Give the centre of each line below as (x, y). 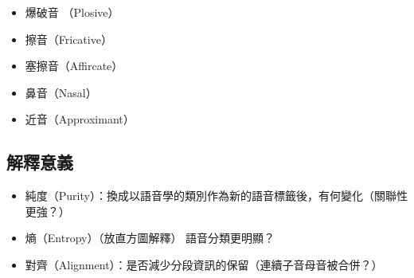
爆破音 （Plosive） (72, 12)
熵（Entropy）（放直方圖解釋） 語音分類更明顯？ (150, 238)
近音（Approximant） (80, 119)
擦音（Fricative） (68, 39)
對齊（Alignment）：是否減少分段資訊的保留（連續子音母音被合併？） (204, 264)
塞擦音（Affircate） (74, 66)
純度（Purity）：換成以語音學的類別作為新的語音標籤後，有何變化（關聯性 (216, 196)
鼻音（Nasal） (61, 92)
